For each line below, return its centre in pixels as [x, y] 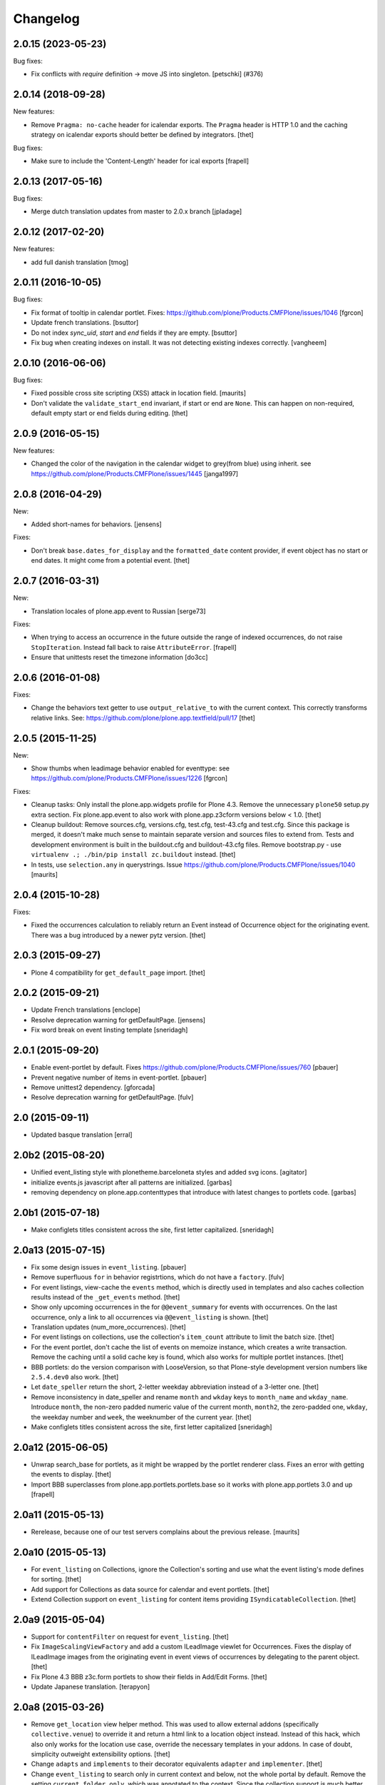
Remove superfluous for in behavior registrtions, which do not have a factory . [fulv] [158, 1277]
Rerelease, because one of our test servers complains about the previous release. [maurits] [165, 1532]
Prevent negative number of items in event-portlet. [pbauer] [119, 1077]
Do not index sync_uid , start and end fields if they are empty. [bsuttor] [134, 333]
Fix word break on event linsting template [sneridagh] [109, 1030]
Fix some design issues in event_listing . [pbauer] [109, 1267]
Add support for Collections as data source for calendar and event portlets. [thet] [150, 1589]
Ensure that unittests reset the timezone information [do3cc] [119, 658]
